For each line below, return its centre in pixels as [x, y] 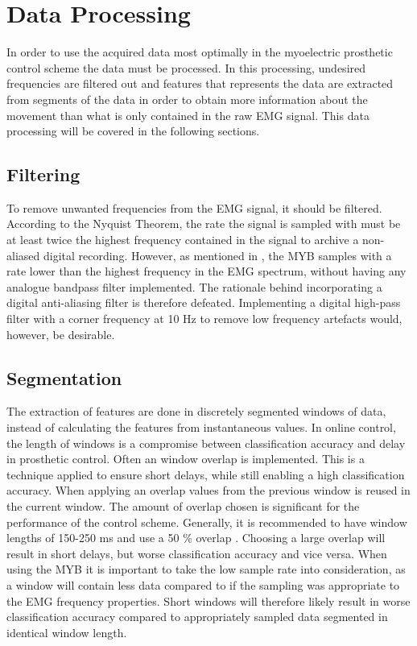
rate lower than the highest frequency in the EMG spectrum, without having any [206, 271]
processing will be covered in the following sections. [133, 131]
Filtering [43, 174]
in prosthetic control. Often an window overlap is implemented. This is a [186, 459]
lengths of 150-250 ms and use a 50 [93, 538]
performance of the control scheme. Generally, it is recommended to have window [207, 522]
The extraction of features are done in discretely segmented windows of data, [196, 411]
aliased [23, 255]
